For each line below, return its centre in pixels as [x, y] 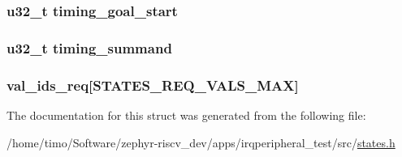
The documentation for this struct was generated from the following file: [186, 115]
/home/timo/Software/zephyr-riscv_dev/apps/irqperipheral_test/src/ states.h [201, 142]
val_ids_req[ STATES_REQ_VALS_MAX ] [153, 85]
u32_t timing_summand [89, 47]
